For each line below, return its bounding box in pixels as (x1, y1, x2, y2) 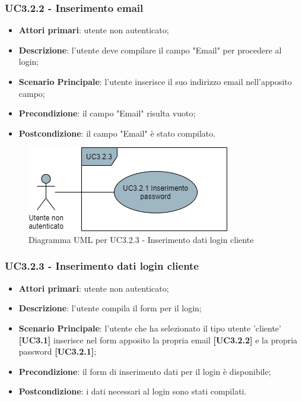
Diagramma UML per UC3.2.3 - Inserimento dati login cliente (28, 233, 254, 245)
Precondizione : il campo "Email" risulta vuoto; (18, 107, 196, 119)
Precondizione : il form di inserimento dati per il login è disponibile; (18, 365, 271, 377)
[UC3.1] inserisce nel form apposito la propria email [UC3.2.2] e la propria (18, 333, 298, 346)
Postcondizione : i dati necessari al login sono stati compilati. (18, 385, 247, 397)
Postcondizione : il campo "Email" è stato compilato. (18, 127, 216, 139)
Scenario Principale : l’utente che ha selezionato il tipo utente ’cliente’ (18, 321, 281, 334)
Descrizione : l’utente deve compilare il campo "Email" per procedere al (18, 43, 282, 56)
